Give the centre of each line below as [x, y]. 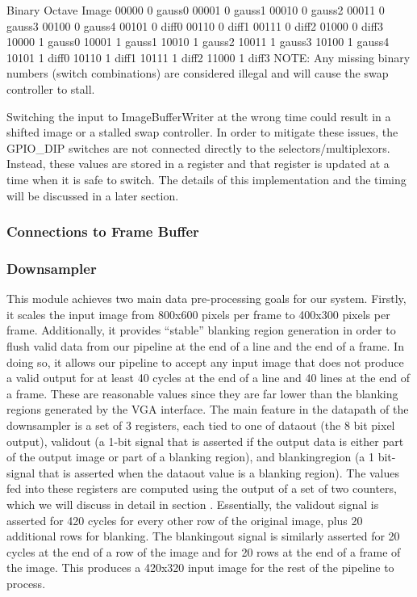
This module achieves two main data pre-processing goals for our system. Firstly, [206, 298]
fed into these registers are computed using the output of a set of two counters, [202, 488]
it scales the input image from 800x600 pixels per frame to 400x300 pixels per [198, 314]
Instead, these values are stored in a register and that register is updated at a [198, 164]
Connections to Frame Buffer [103, 231]
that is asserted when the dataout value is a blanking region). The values [219, 472]
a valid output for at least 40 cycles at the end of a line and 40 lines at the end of [208, 378]
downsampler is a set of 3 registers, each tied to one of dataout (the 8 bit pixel [201, 425]
